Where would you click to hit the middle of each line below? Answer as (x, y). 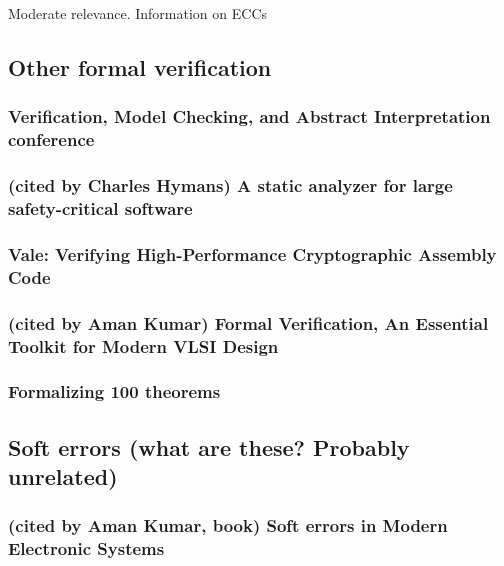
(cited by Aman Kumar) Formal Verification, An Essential (248, 322)
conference (51, 139)
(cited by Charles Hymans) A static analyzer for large (230, 185)
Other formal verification (140, 66)
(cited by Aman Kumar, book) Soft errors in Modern (228, 525)
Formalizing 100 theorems (114, 391)
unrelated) (63, 476)
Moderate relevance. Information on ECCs (137, 13)
